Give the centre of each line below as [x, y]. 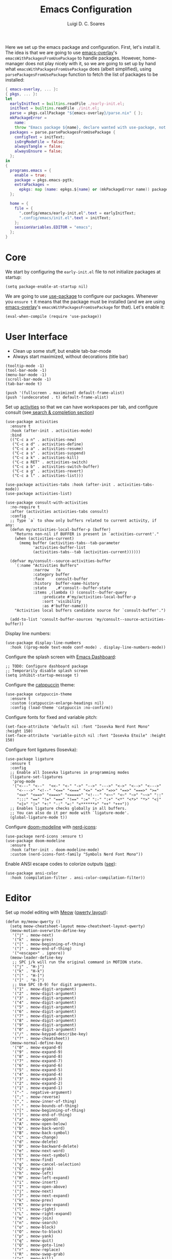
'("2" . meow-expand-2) [37, 1083]
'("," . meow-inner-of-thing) [44, 1101]
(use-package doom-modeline [35, 841]
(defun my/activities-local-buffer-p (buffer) [60, 529]
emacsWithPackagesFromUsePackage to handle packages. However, [73, 58]
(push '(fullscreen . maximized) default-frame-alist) [65, 393]
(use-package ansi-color [32, 873]
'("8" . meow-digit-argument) [44, 1020]
